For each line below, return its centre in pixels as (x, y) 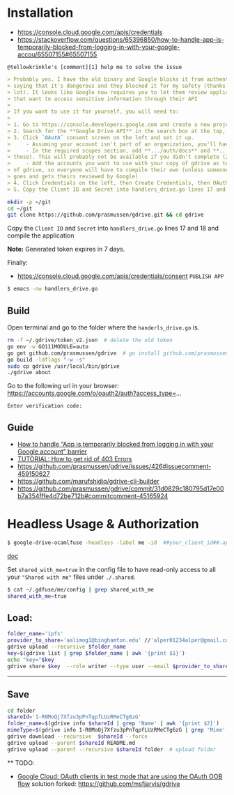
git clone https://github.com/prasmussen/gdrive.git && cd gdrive (106, 215)
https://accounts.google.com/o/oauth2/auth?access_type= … (95, 393)
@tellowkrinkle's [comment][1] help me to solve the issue (95, 67)
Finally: (17, 263)
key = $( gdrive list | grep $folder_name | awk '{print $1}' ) (96, 654)
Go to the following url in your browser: (63, 386)
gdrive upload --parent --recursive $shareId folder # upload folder (112, 749)
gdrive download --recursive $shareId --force (78, 736)
